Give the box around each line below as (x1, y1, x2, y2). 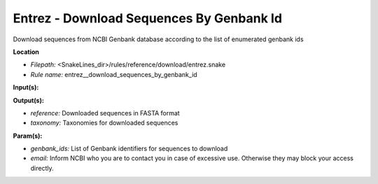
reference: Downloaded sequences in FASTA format (30, 108, 180, 117)
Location (13, 48, 40, 56)
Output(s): (13, 96, 45, 104)
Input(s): (13, 83, 39, 92)
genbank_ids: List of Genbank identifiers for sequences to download (30, 144, 228, 153)
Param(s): (13, 132, 43, 140)
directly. (30, 164, 54, 172)
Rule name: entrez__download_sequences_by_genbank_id (30, 70, 197, 78)
